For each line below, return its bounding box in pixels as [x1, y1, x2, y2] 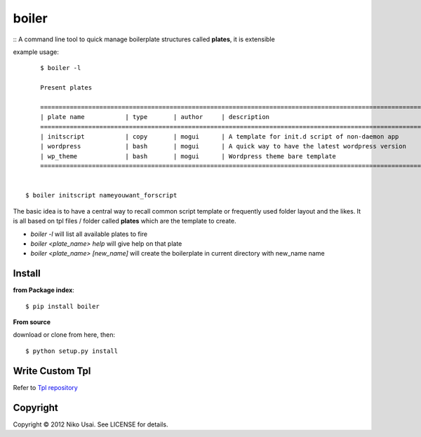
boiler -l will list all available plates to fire [30, 230, 147, 238]
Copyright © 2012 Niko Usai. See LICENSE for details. [13, 420, 168, 429]
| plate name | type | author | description [39, 113, 270, 121]
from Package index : [13, 286, 75, 294]
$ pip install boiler [25, 302, 100, 310]
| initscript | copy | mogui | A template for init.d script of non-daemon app [39, 133, 399, 141]
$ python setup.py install [25, 347, 119, 355]
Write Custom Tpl [13, 365, 91, 377]
